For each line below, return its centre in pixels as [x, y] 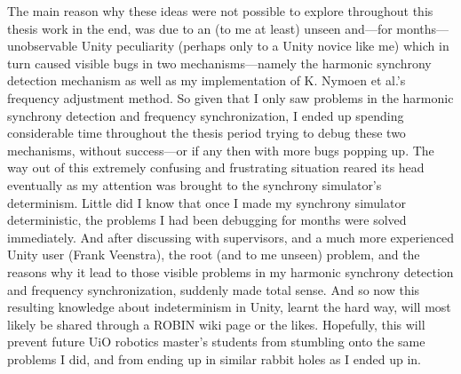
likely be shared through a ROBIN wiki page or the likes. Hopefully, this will [216, 324]
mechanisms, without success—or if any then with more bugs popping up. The [221, 150]
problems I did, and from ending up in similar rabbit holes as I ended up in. [215, 358]
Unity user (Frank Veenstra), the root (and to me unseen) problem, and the [214, 255]
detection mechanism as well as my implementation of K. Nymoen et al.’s [207, 80]
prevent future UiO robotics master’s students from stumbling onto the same [216, 342]
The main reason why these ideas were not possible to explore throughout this [220, 11]
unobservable [43, 46]
